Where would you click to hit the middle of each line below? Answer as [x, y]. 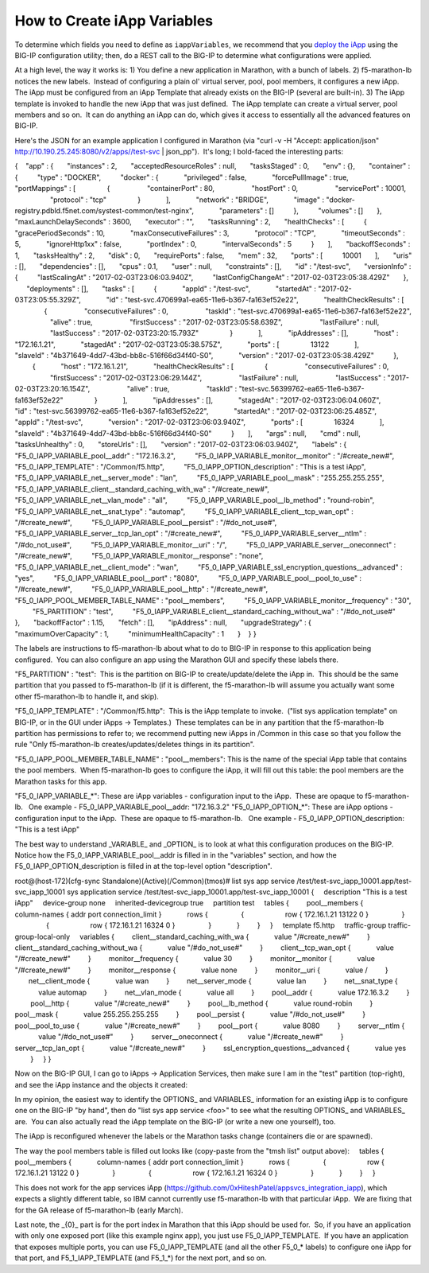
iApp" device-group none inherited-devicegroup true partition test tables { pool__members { [189, 903]
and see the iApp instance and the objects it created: [101, 1084]
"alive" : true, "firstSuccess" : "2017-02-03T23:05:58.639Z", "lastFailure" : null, [214, 321]
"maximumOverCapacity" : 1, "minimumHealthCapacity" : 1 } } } [136, 633]
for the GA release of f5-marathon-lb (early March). [99, 1210]
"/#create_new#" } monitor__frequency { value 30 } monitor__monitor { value [195, 959]
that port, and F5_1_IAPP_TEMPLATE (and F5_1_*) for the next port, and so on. [141, 1258]
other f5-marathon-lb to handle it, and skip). [87, 696]
